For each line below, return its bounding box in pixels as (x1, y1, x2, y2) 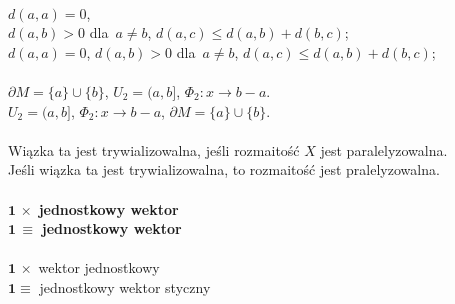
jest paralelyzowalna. (320, 139, 448, 160)
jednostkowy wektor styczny (39, 276, 211, 297)
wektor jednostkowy (38, 257, 160, 278)
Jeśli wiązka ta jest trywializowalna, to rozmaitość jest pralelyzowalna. (8, 159, 440, 180)
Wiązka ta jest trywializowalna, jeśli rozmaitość (8, 139, 300, 160)
